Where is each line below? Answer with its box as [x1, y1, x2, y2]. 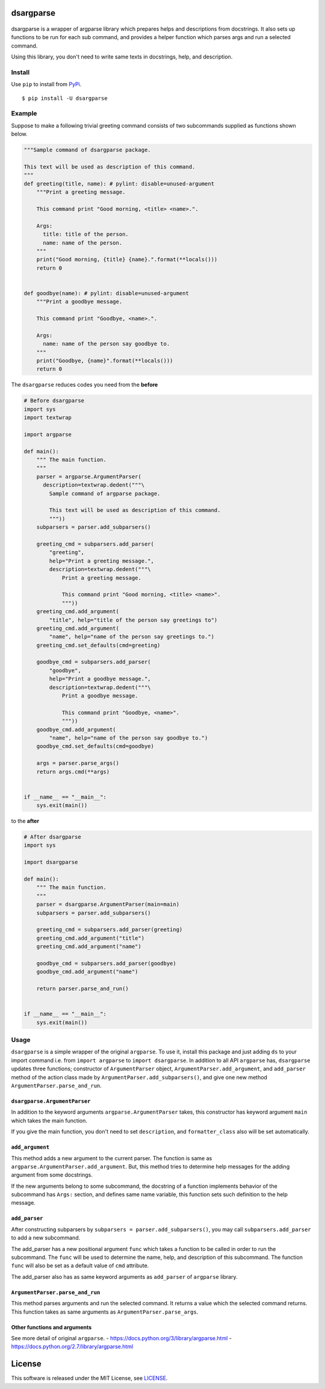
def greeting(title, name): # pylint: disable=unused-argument [23, 180, 215, 187]
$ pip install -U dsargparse [22, 95, 108, 102]
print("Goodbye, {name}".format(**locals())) [36, 357, 173, 364]
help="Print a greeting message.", [49, 557, 155, 564]
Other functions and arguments [11, 1323, 92, 1331]
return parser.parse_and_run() [36, 985, 129, 992]
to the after [11, 817, 39, 825]
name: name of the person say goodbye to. [43, 340, 170, 348]
